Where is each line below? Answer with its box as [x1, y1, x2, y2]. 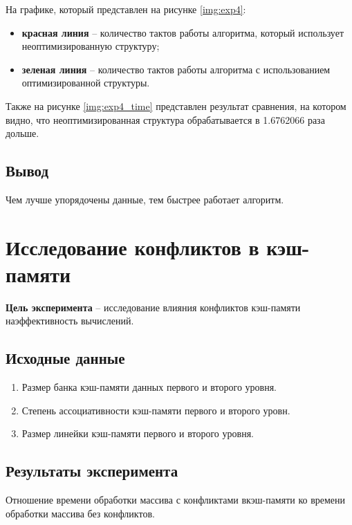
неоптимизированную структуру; [21, 39, 160, 53]
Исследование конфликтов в [6, 232, 259, 261]
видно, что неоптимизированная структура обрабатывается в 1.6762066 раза [6, 112, 325, 127]
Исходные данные [6, 347, 125, 369]
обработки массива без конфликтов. [6, 506, 155, 520]
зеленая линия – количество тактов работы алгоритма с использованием [21, 62, 331, 76]
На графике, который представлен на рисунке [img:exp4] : [6, 2, 246, 16]
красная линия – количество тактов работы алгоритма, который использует [21, 25, 344, 39]
